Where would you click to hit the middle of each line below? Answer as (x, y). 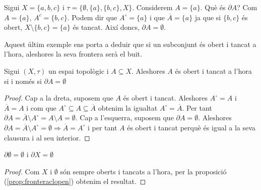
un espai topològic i (79, 70)
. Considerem (152, 7)
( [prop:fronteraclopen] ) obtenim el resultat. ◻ (75, 181)
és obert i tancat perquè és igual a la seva (191, 127)
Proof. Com (22, 171)
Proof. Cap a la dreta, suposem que (59, 98)
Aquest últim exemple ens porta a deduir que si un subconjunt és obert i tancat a (130, 44)
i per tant (102, 127)
